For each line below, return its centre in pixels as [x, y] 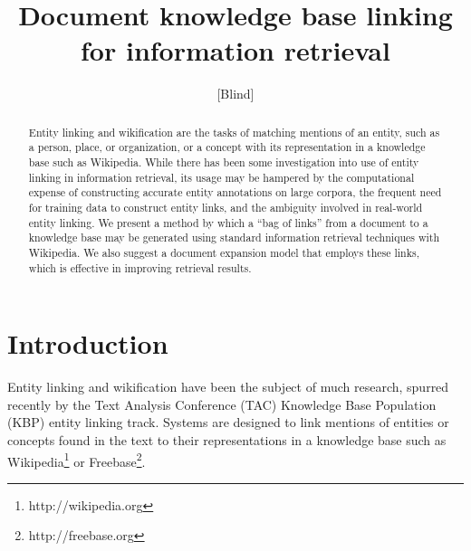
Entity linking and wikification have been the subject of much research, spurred [228, 387]
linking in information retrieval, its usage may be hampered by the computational [221, 177]
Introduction [88, 343]
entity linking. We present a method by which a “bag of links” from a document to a [228, 222]
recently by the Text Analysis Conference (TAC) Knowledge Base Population [222, 404]
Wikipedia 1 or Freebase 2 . [77, 460]
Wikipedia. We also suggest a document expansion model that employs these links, [224, 252]
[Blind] [235, 94]
